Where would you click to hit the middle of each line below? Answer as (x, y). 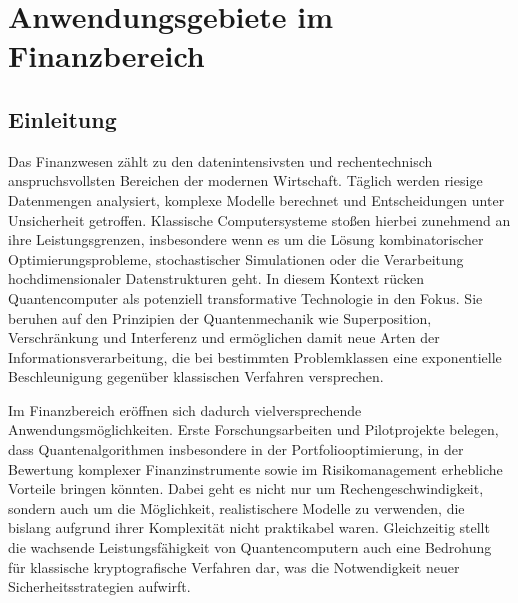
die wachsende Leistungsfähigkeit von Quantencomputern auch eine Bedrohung (250, 547)
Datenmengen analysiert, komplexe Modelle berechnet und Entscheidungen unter (256, 199)
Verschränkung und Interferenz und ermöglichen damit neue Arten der (224, 337)
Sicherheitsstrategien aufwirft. (99, 586)
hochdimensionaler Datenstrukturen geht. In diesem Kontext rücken (216, 278)
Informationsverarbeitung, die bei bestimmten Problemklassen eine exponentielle (255, 356)
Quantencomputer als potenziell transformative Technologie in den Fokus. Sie (245, 297)
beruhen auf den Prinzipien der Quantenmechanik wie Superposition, (220, 317)
